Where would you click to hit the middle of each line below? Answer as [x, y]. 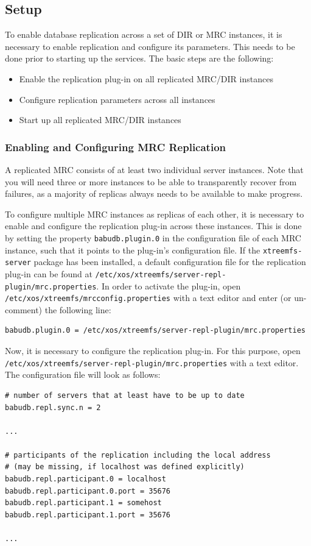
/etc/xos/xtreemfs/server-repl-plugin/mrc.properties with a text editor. [152, 362]
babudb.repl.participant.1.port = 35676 [88, 515]
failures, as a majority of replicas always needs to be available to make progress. [154, 193]
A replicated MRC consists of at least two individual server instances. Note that [154, 169]
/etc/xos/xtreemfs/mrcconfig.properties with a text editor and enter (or [148, 298]
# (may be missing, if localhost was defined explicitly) [125, 467]
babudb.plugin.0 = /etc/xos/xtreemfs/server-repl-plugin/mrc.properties [155, 331]
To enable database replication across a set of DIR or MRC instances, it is [144, 34]
